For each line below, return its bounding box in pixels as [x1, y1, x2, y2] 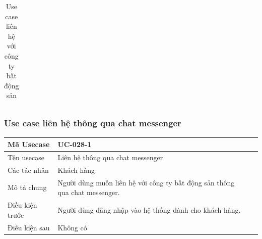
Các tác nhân [8, 164, 49, 175]
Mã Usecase [8, 139, 50, 150]
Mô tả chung [8, 182, 47, 193]
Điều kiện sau [8, 222, 50, 232]
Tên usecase [8, 152, 44, 162]
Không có [57, 222, 87, 232]
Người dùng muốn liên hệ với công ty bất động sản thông [57, 177, 235, 187]
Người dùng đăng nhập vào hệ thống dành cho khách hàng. [57, 204, 241, 215]
